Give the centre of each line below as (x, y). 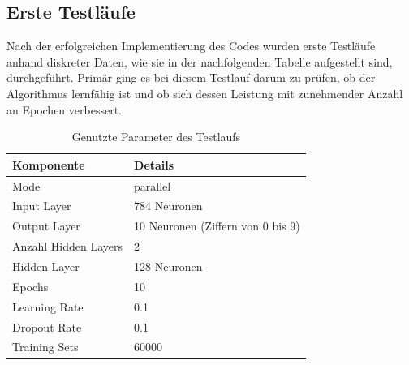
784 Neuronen (168, 206)
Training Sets (45, 347)
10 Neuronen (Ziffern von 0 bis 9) (217, 226)
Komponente (49, 164)
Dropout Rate (47, 326)
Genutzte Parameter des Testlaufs (156, 137)
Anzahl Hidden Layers (68, 246)
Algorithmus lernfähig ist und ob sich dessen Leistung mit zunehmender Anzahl (205, 93)
